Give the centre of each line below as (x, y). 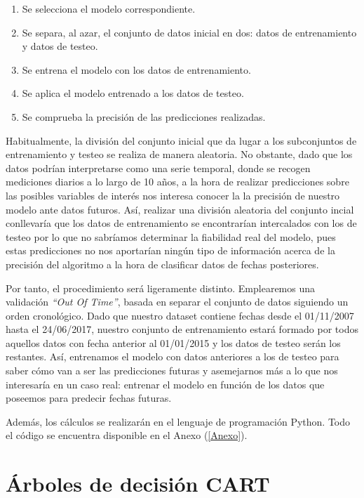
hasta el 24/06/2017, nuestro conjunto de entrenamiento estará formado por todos (182, 329)
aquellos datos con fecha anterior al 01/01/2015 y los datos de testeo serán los (173, 342)
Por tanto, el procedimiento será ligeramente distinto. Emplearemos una (161, 288)
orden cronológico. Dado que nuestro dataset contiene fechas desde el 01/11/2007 (180, 315)
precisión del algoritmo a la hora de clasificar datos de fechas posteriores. (162, 264)
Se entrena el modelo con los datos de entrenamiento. (136, 69)
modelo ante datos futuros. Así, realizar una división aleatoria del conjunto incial (180, 209)
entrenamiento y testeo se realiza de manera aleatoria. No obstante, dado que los (179, 154)
